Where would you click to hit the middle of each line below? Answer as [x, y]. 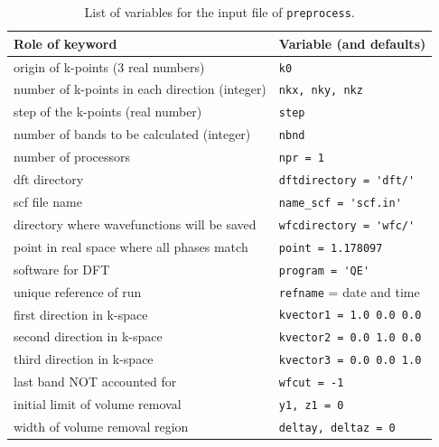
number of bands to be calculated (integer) [132, 134]
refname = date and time [349, 291]
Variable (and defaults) [352, 43]
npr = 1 [301, 158]
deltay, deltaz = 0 [337, 428]
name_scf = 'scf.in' [340, 203]
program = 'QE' [324, 270]
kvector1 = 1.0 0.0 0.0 [350, 316]
